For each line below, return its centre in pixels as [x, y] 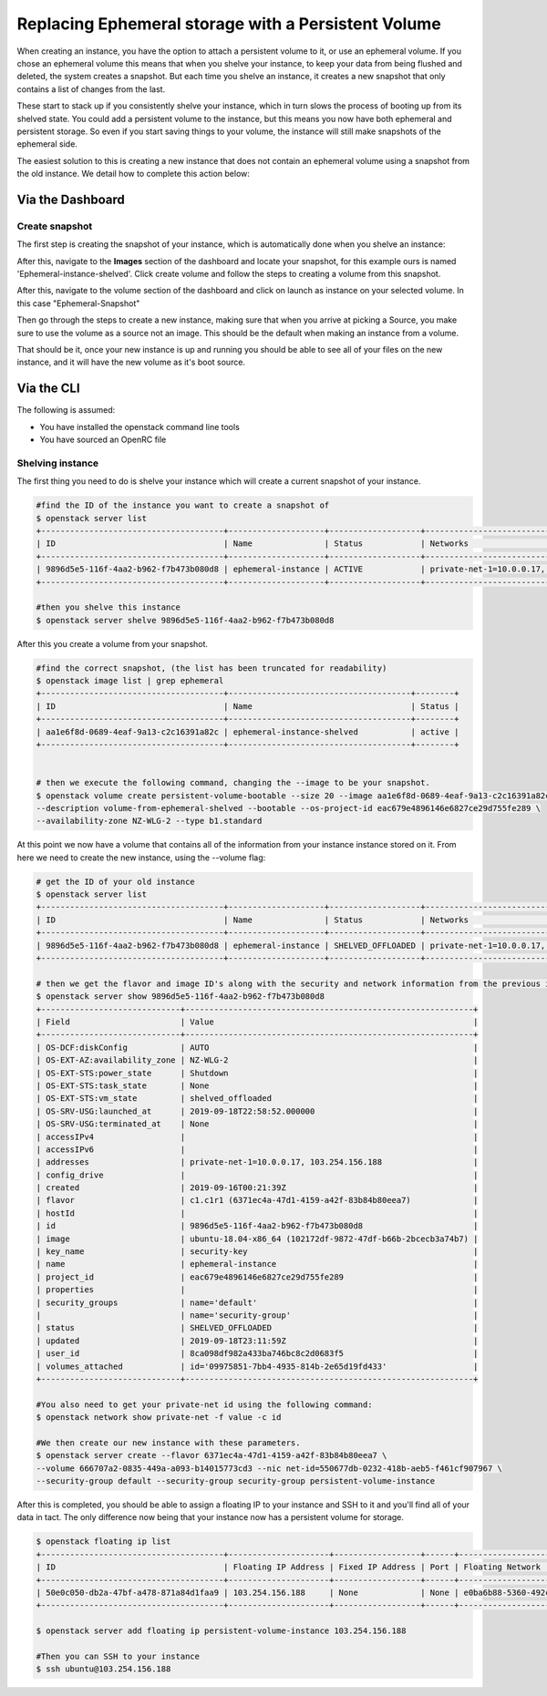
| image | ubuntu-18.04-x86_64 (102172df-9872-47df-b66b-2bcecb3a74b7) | [257, 1239]
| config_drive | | [257, 1175]
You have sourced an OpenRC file [103, 440]
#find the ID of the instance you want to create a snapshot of [183, 505]
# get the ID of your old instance [115, 881]
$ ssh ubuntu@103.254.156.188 [103, 1669]
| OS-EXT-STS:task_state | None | [257, 1085]
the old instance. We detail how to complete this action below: [134, 174]
